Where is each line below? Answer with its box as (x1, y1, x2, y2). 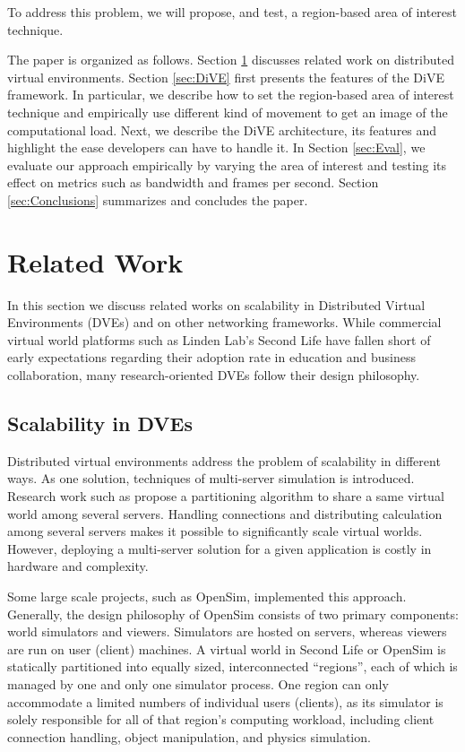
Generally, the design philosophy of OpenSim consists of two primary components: (7, 604, 459, 623)
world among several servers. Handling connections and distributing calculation (7, 504, 443, 523)
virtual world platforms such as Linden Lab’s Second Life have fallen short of (7, 330, 431, 349)
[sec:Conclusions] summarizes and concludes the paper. (7, 190, 308, 209)
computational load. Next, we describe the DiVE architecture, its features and (7, 120, 437, 139)
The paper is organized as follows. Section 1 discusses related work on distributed (7, 50, 454, 69)
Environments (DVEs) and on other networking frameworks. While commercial (7, 313, 442, 332)
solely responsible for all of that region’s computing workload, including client (7, 710, 435, 729)
